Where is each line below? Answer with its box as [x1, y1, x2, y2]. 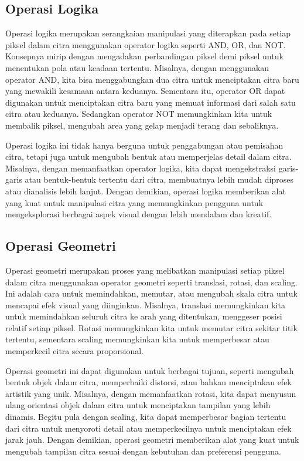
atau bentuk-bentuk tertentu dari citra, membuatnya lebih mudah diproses [25, 173, 294, 186]
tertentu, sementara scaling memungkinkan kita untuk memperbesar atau [5, 333, 269, 345]
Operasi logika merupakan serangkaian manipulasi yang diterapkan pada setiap [5, 27, 291, 39]
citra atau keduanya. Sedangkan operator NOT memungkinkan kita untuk [5, 107, 272, 120]
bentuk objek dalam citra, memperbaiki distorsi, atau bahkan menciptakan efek [5, 376, 292, 388]
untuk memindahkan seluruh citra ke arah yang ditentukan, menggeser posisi [5, 310, 282, 322]
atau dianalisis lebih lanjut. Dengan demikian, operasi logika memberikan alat [5, 184, 286, 197]
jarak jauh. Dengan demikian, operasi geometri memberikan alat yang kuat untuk [5, 433, 299, 446]
